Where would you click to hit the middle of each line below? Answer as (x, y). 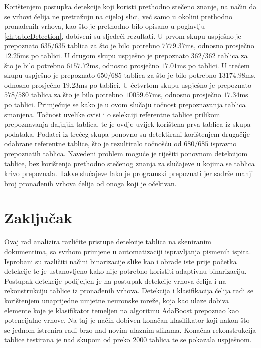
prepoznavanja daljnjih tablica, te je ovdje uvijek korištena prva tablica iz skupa (127, 124)
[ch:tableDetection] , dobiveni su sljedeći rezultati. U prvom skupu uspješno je (123, 35)
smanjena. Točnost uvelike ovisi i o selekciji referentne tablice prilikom (112, 114)
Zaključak (38, 217)
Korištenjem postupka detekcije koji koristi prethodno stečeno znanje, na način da (130, 6)
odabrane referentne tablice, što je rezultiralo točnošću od (93, 144)
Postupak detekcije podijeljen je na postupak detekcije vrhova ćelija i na (115, 281)
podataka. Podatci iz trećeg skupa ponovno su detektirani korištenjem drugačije (127, 134)
